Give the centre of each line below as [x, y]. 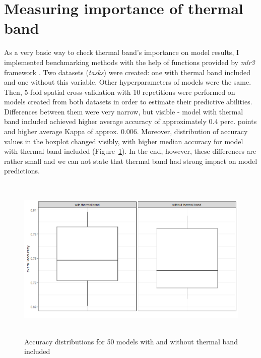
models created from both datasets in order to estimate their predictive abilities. [128, 102]
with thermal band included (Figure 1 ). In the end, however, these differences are [130, 151]
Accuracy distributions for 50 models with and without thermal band [131, 341]
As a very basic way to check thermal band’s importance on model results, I [121, 52]
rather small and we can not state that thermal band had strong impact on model [131, 161]
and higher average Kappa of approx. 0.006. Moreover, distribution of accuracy [126, 131]
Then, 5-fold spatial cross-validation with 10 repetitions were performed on [120, 92]
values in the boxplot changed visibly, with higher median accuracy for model [124, 141]
